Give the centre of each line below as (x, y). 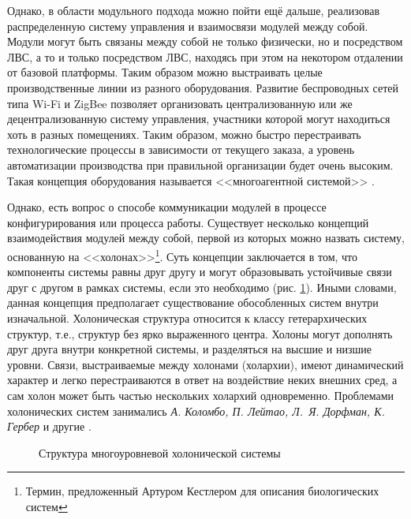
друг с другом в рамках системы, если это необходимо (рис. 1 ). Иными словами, (202, 287)
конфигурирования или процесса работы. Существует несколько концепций (188, 222)
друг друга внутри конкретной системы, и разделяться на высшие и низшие (190, 349)
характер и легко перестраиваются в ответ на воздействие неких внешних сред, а (202, 380)
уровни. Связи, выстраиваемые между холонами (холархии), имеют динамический (205, 364)
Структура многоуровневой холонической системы (160, 452)
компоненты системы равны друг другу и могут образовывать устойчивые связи (200, 272)
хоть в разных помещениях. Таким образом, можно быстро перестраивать (184, 134)
